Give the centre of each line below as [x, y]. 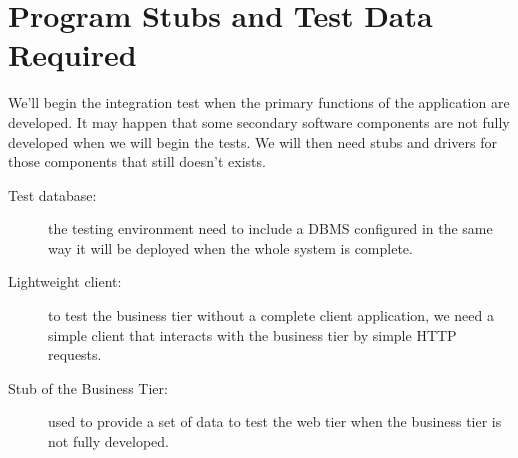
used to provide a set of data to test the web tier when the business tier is [275, 421]
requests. [75, 354]
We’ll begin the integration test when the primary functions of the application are [259, 102]
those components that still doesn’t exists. [137, 161]
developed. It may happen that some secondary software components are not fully [259, 121]
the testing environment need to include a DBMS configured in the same [270, 228]
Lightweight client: [65, 281]
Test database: [52, 194]
